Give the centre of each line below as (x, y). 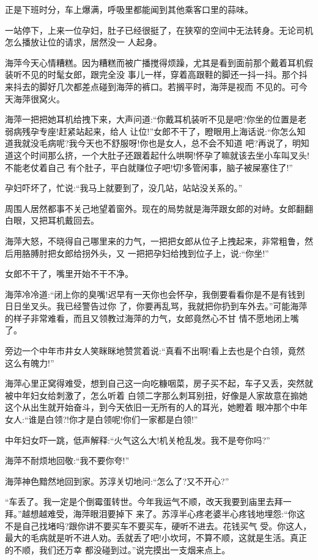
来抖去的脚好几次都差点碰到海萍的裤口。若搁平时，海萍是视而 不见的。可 (152, 86)
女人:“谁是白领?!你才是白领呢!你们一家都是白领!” (102, 419)
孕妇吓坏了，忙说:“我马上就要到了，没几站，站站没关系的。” (124, 188)
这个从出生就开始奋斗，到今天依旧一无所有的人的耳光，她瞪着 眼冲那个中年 (156, 407)
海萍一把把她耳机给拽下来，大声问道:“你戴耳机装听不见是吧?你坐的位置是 (152, 119)
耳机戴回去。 (73, 220)
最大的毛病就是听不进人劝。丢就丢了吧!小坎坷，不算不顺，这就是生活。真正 (156, 538)
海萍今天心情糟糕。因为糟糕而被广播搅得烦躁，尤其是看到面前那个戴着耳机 (155, 62)
